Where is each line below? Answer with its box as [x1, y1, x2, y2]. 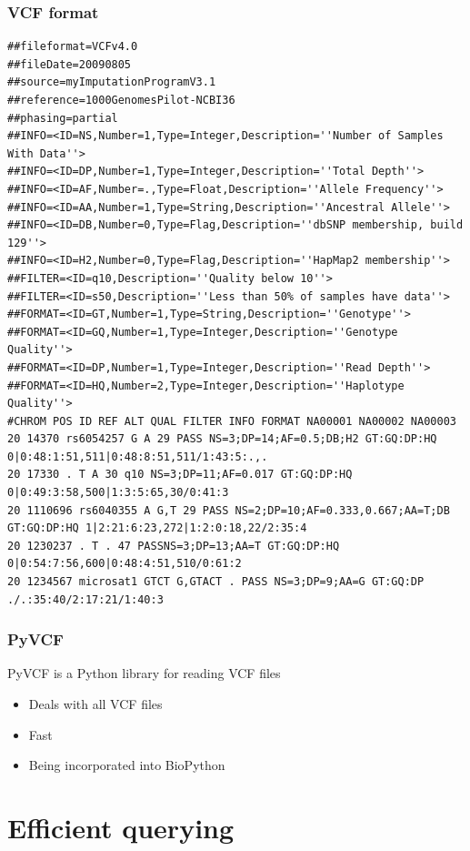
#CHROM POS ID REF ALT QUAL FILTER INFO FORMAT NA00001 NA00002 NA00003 [7, 414, 456, 428]
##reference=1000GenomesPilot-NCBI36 [7, 94, 235, 106]
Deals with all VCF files [28, 694, 163, 714]
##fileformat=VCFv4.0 [7, 40, 138, 54]
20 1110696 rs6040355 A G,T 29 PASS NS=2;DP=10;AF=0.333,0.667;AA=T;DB [7, 503, 450, 517]
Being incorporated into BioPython [28, 755, 225, 775]
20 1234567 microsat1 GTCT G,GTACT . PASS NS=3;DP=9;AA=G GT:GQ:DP [7, 575, 425, 589]
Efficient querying [7, 809, 235, 846]
